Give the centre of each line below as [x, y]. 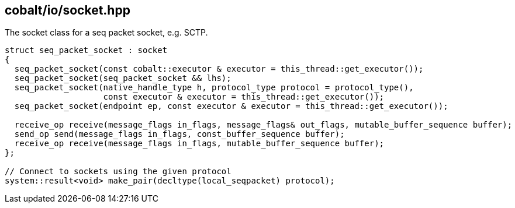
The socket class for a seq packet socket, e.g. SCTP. [106, 33]
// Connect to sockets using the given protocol [118, 172]
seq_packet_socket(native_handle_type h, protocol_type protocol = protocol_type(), [214, 88]
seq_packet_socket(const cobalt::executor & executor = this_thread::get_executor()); [219, 69]
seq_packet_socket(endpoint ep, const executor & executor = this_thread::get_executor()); [231, 106]
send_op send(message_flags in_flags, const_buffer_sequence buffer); [179, 134]
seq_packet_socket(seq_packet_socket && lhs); [123, 78]
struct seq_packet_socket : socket [86, 50]
